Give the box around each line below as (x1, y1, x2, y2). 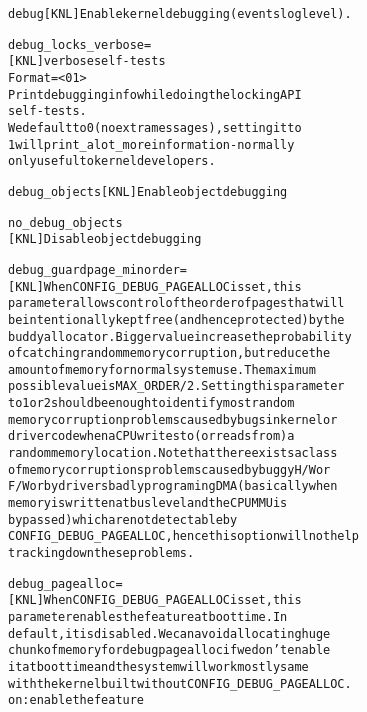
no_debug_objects (8, 215, 123, 230)
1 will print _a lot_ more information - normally (8, 137, 295, 152)
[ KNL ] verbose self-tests (8, 54, 166, 69)
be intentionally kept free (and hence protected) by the (8, 312, 345, 327)
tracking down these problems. (8, 546, 195, 561)
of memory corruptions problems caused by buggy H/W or (8, 462, 331, 477)
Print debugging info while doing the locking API (8, 87, 302, 102)
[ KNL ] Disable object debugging (8, 232, 202, 247)
